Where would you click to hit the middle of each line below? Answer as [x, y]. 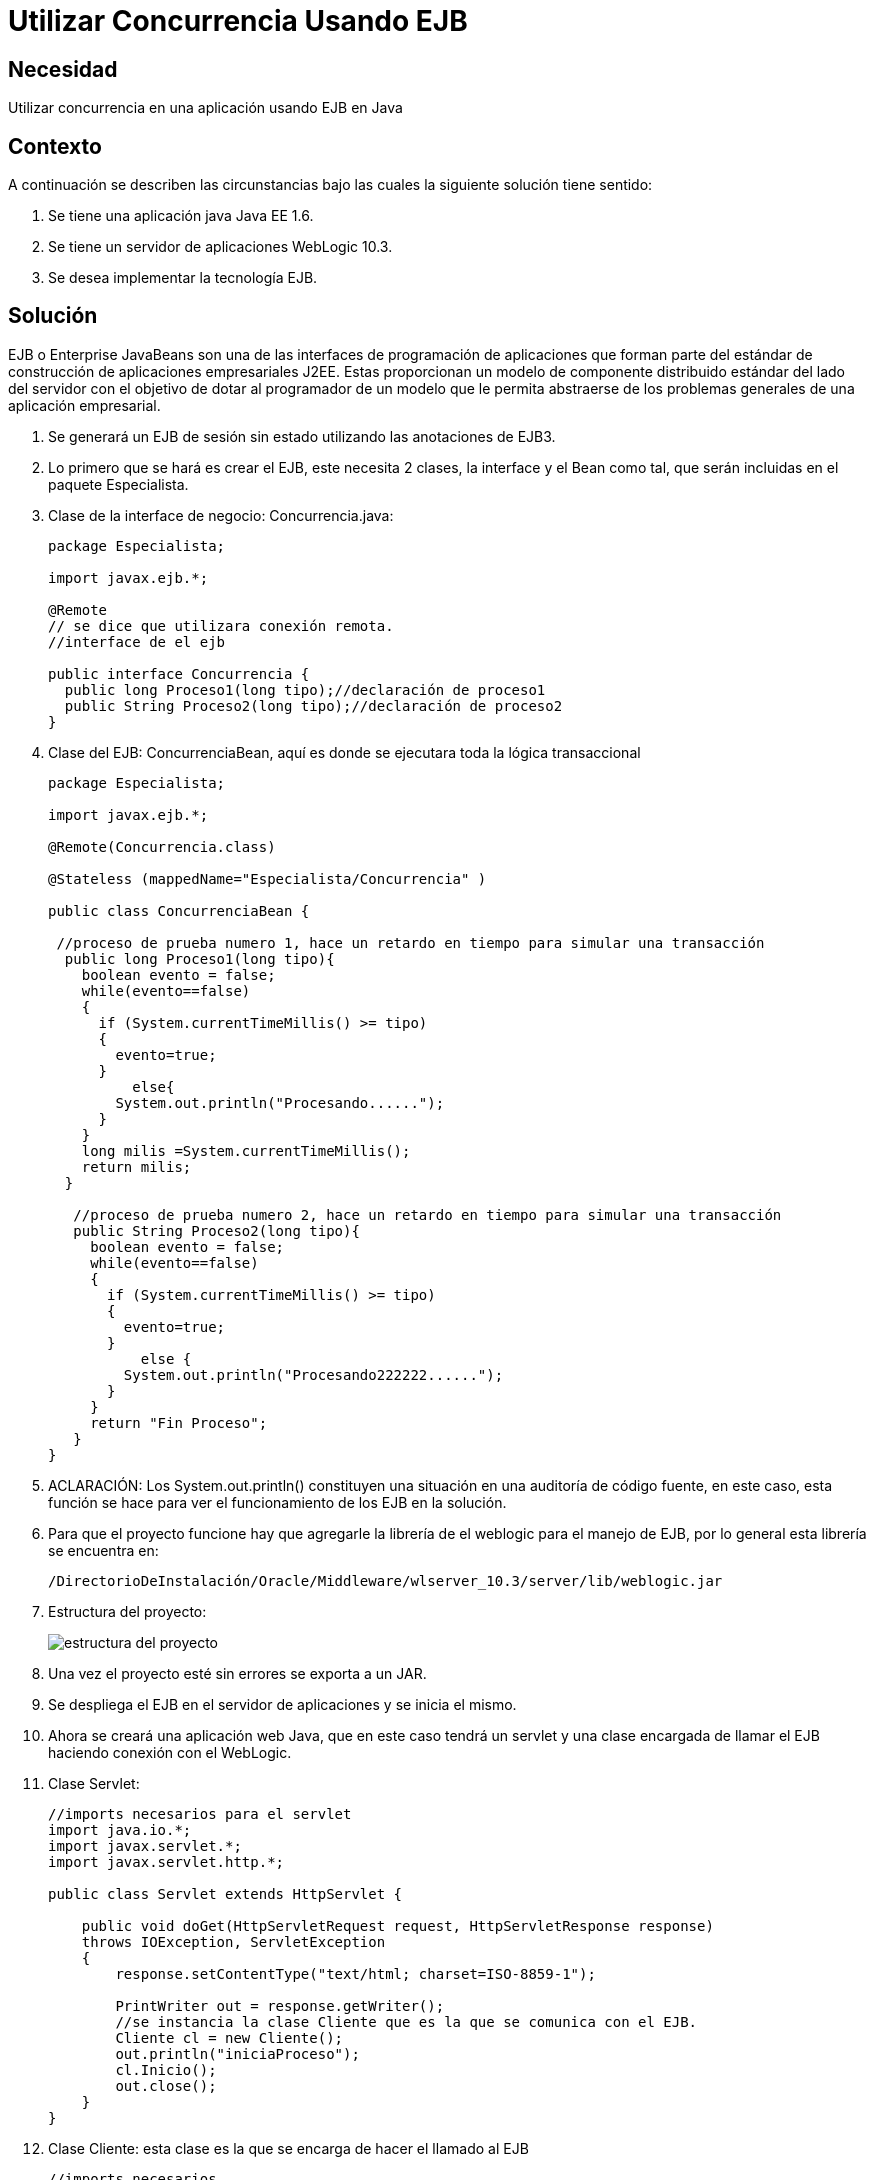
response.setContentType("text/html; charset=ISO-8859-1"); [355, 1973]
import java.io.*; [120, 1829]
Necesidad [63, 69]
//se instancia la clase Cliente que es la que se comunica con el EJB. [406, 2021]
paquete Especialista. [118, 484]
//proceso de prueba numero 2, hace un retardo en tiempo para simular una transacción [427, 1214]
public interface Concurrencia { [179, 673]
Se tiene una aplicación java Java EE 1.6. [181, 216]
